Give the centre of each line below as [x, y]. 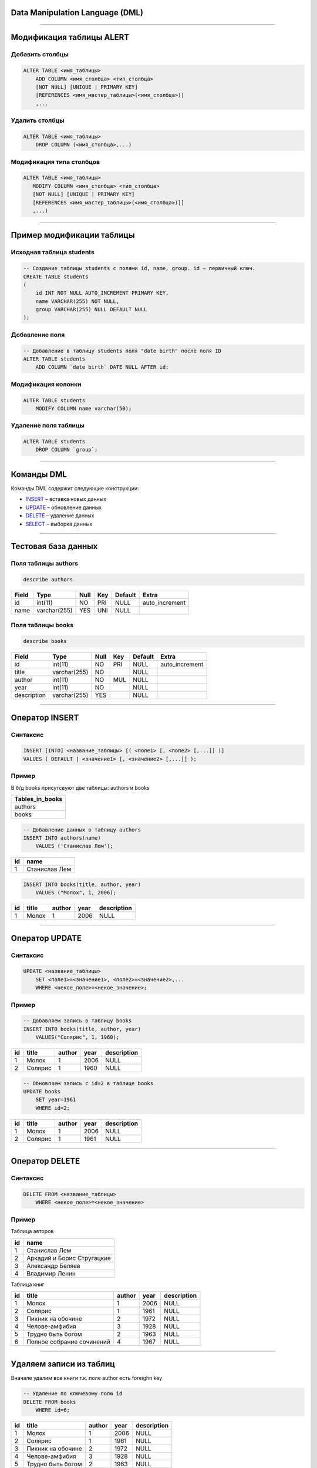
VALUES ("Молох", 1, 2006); [76, 893]
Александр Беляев [53, 1265]
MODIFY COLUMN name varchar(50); [84, 408]
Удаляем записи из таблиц [63, 1364]
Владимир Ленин [51, 1273]
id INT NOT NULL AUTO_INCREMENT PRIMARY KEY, [102, 293]
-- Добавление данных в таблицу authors [82, 830]
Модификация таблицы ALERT [70, 37]
